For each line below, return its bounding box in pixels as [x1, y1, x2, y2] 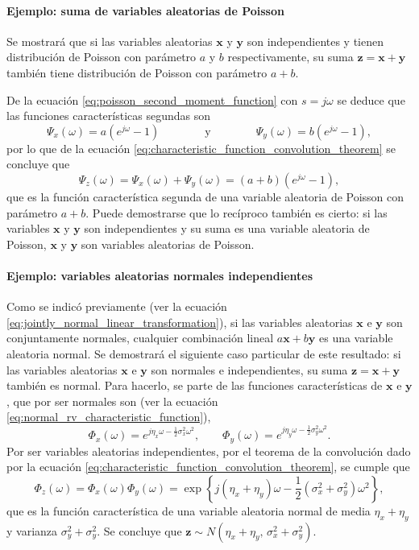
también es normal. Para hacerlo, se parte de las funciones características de [6, 377, 383, 394]
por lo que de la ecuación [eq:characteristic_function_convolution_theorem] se [6, 139, 396, 156]
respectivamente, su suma [227, 48, 354, 65]
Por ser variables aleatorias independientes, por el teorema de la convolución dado [6, 442, 411, 459]
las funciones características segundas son [6, 107, 210, 124]
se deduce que [337, 91, 405, 108]
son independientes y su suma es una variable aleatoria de [84, 220, 370, 237]
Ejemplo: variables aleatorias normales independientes [6, 267, 313, 283]
